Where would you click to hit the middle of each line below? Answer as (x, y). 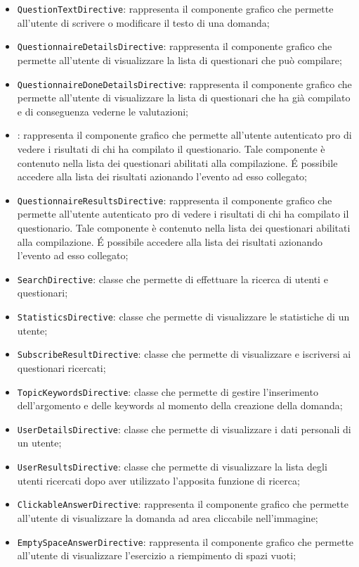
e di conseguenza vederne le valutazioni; (103, 111)
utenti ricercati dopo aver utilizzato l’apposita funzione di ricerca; (158, 480)
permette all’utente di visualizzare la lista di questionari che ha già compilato (184, 98)
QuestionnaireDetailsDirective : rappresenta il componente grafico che (175, 46)
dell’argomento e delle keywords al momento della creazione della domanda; (180, 405)
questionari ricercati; (61, 367)
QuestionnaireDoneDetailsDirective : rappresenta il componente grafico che (184, 83)
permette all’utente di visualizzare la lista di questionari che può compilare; (179, 60)
